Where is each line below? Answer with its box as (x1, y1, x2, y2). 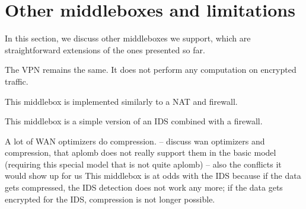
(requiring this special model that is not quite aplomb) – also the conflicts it (5, 157, 282, 170)
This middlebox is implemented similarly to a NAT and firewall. (5, 95, 238, 107)
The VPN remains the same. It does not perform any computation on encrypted (5, 63, 297, 76)
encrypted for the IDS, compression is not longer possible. (5, 192, 215, 205)
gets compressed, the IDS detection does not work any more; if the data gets (5, 181, 283, 194)
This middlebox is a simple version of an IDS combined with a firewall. (5, 115, 263, 127)
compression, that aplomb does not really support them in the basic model (5, 146, 276, 159)
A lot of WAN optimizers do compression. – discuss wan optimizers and (5, 134, 265, 147)
